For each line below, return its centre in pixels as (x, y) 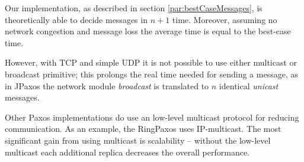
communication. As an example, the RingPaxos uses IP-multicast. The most (143, 129)
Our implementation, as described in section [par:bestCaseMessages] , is (134, 8)
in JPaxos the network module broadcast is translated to (107, 85)
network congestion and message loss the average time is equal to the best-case (148, 31)
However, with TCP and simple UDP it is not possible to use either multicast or (151, 62)
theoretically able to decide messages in (76, 19)
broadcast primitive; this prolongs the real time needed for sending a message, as (151, 74)
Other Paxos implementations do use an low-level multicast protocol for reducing (152, 117)
